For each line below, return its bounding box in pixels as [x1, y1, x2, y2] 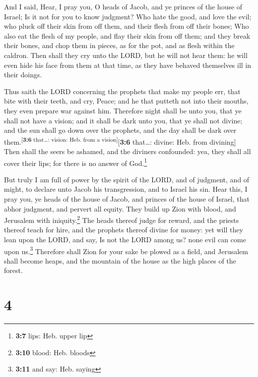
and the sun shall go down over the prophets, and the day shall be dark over [4, 125, 237, 135]
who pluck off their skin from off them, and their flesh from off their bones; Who [4, 21, 249, 31]
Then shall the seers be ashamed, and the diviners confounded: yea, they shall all [4, 146, 251, 156]
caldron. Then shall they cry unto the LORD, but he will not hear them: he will [4, 50, 248, 60]
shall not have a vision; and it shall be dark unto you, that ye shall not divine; [4, 115, 243, 125]
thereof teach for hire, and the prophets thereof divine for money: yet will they [4, 224, 243, 235]
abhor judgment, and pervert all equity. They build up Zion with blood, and [4, 203, 236, 214]
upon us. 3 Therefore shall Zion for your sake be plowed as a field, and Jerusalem [4, 244, 248, 256]
